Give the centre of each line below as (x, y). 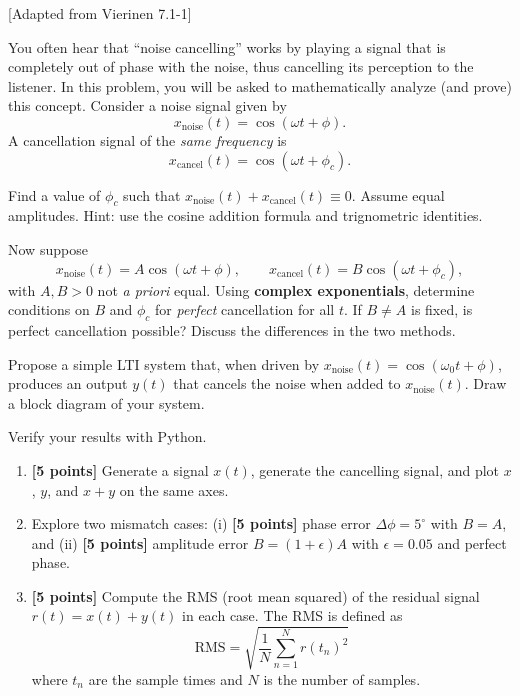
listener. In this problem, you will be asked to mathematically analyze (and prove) (260, 85)
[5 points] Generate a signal (120, 469)
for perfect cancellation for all (245, 309)
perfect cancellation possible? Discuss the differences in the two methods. (232, 329)
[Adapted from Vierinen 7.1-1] (100, 13)
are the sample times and (165, 678)
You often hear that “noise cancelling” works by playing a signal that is (227, 46)
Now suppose (48, 248)
